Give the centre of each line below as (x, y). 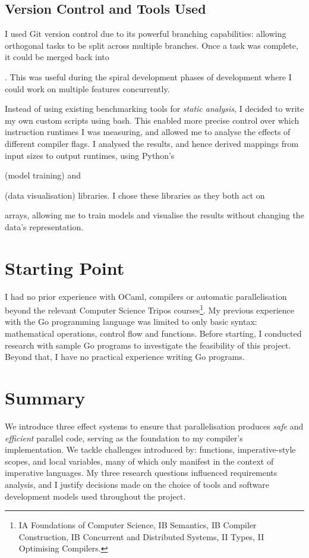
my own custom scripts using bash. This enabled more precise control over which (152, 120)
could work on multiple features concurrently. (87, 88)
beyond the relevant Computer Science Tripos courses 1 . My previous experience (150, 309)
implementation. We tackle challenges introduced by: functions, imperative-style (150, 449)
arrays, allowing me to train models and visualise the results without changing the (154, 215)
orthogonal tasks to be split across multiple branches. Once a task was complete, (152, 45)
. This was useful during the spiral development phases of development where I (148, 76)
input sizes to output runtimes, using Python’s (90, 155)
